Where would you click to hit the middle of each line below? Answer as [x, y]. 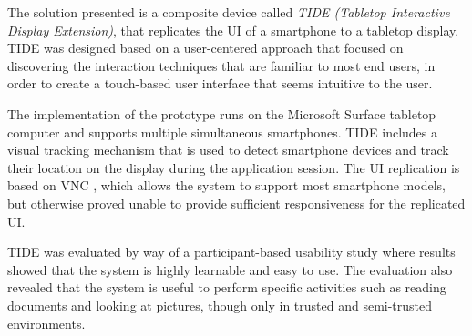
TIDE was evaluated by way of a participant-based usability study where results [231, 252]
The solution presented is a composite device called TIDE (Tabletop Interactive [229, 12]
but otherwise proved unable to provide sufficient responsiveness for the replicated [236, 203]
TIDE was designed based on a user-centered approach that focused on [205, 48]
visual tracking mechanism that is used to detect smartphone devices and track [228, 150]
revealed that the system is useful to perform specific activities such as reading [227, 287]
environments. [46, 323]
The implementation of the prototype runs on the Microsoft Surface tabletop [222, 113]
